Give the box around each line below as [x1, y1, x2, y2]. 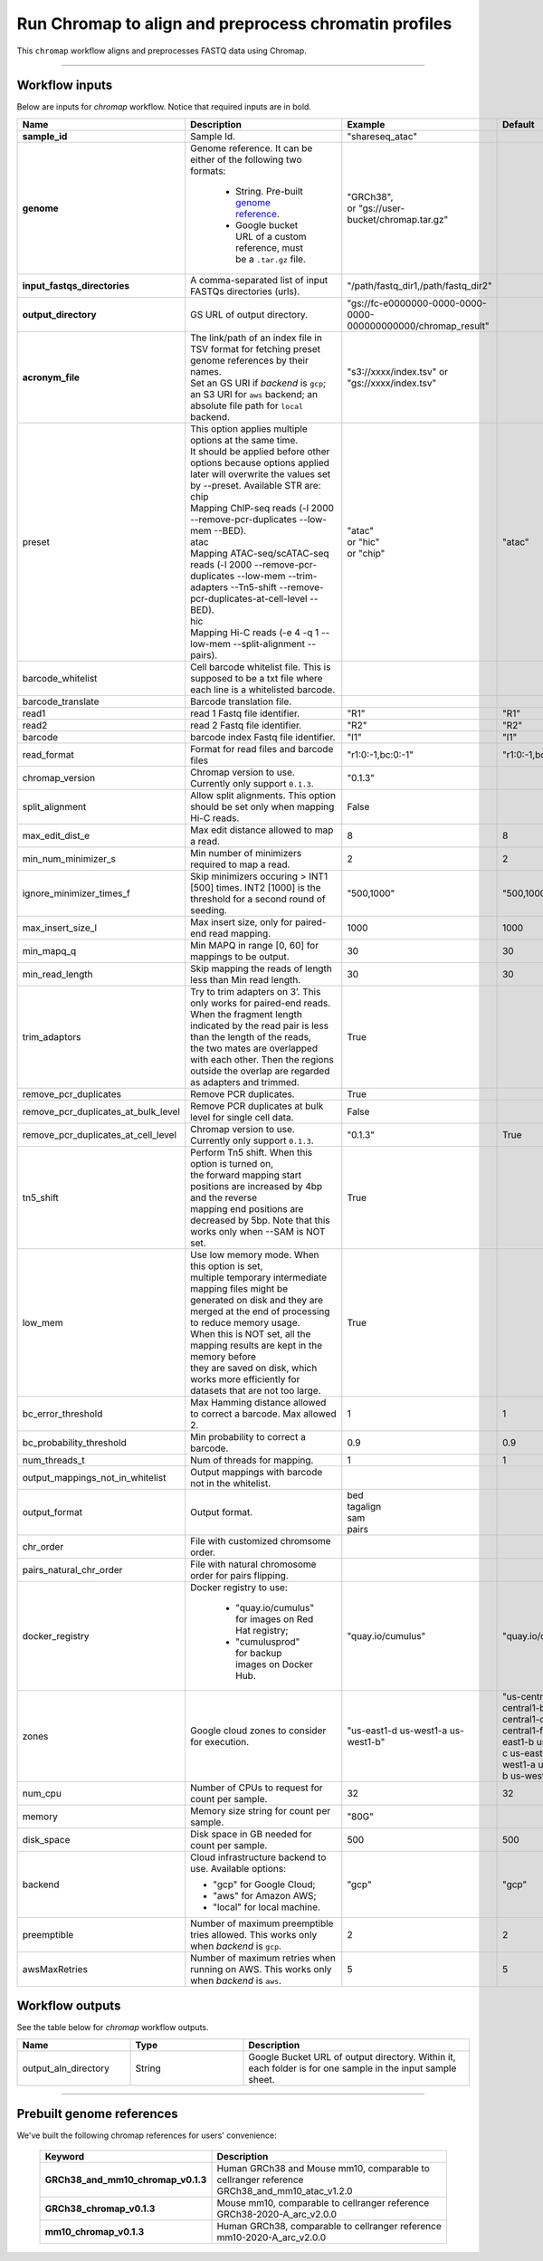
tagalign [347, 1500, 382, 1512]
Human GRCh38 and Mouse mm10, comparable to [216, 2161, 430, 2174]
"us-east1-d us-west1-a [347, 1724, 448, 1737]
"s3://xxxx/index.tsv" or [347, 365, 448, 377]
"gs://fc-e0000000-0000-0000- [347, 297, 488, 310]
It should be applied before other [190, 444, 330, 457]
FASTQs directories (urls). [190, 285, 300, 298]
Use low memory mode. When [190, 1248, 320, 1261]
